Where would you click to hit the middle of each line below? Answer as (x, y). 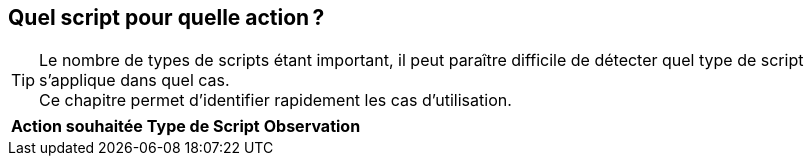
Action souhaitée (77, 126)
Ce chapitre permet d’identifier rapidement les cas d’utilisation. (275, 100)
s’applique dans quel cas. (134, 80)
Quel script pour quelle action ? (166, 17)
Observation (312, 126)
